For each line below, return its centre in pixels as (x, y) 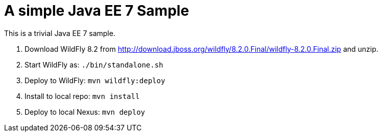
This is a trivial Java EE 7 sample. (60, 33)
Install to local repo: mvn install (82, 96)
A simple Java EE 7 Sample (97, 11)
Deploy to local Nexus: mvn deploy (85, 112)
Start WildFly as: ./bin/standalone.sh (94, 64)
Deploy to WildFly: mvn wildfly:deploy (95, 80)
